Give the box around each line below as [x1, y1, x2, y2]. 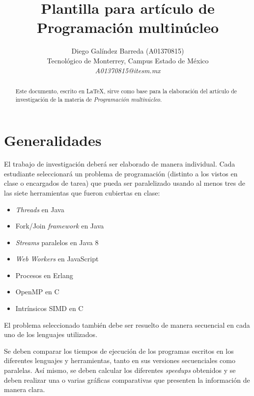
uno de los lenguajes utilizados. [4, 329, 98, 339]
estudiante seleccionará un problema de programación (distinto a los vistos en [4, 168, 238, 178]
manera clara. [4, 384, 45, 395]
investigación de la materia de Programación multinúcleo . [15, 95, 162, 103]
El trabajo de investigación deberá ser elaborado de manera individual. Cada [4, 159, 235, 169]
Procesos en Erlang [15, 270, 73, 280]
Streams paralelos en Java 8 [15, 237, 99, 247]
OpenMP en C [15, 286, 59, 297]
